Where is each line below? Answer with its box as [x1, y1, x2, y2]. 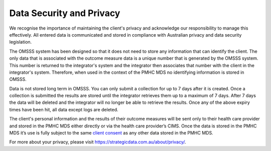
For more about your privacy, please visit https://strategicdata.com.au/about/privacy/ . [9, 139, 187, 145]
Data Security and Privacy [9, 8, 120, 19]
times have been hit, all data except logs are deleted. [9, 106, 118, 112]
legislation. [9, 39, 32, 45]
